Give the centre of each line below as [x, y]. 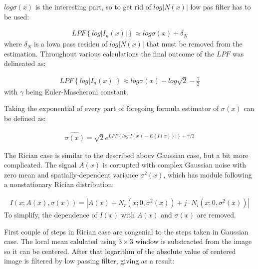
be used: [17, 16]
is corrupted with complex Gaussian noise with [174, 165]
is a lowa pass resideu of [71, 44]
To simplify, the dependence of [51, 215]
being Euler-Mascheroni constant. [77, 91]
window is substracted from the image [194, 241]
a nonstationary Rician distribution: [59, 184]
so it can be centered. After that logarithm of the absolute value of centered [120, 251]
